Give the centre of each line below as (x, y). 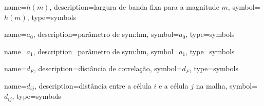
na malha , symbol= (227, 85)
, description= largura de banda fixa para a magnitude (134, 7)
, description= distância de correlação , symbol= (108, 68)
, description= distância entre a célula (93, 85)
